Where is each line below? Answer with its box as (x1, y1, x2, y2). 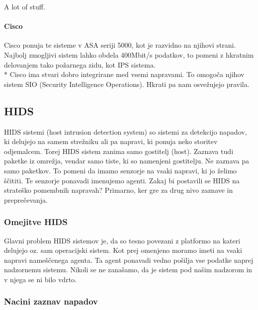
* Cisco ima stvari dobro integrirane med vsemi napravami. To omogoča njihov (4, 69, 245, 79)
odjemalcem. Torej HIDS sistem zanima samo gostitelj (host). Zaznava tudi (4, 146, 234, 156)
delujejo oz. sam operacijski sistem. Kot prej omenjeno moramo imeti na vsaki (4, 245, 242, 255)
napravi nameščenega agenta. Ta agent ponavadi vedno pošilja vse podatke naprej (4, 254, 254, 265)
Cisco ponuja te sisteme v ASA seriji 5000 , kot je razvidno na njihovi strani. (4, 40, 236, 50)
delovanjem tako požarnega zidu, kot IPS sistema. (4, 59, 156, 70)
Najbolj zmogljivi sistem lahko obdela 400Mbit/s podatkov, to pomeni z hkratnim (4, 49, 254, 60)
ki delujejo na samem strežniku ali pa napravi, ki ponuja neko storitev (4, 136, 218, 147)
